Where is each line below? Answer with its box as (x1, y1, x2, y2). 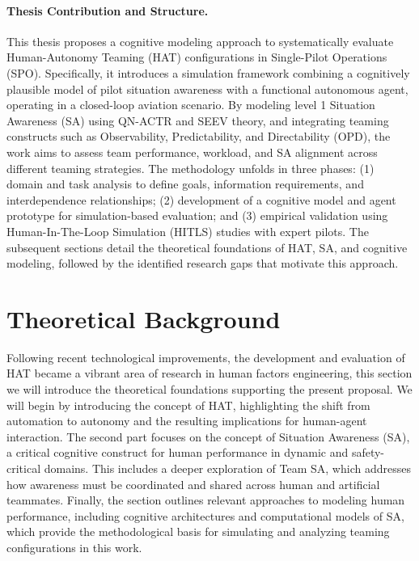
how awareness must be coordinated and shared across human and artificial (6, 475, 380, 492)
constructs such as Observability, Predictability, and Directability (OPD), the (6, 128, 391, 145)
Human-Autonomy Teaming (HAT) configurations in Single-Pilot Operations (6, 49, 387, 65)
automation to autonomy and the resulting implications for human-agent (6, 412, 367, 429)
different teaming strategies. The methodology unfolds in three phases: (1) (6, 159, 375, 176)
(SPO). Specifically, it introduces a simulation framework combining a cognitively (6, 64, 410, 81)
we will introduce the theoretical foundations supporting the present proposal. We (6, 381, 413, 398)
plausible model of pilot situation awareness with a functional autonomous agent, (6, 80, 408, 97)
